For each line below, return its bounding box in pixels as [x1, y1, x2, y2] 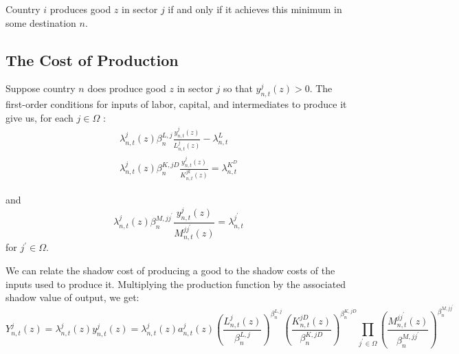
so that [223, 81, 253, 96]
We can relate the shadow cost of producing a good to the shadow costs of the [5, 263, 335, 278]
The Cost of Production [5, 49, 179, 70]
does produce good [87, 81, 166, 96]
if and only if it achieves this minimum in [168, 2, 342, 16]
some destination [5, 15, 76, 30]
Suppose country [5, 81, 76, 96]
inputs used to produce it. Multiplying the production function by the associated [5, 276, 346, 291]
